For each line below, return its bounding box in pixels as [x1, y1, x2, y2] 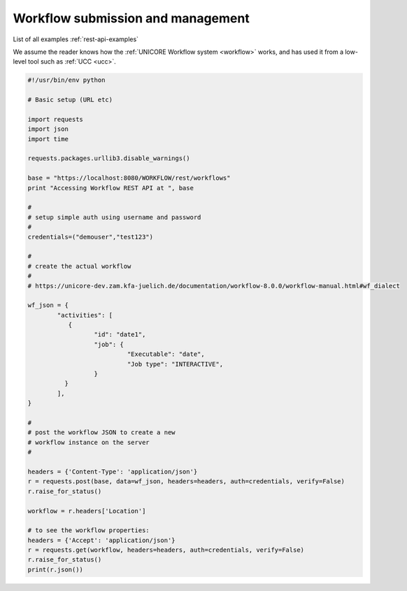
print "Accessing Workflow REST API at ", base [27, 184, 194, 192]
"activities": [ [57, 311, 113, 319]
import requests [27, 115, 84, 123]
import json [27, 125, 69, 133]
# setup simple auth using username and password [27, 213, 201, 221]
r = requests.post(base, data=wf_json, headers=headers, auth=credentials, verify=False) [27, 478, 345, 485]
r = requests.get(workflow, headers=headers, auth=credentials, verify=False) [27, 546, 304, 554]
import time [27, 135, 69, 143]
